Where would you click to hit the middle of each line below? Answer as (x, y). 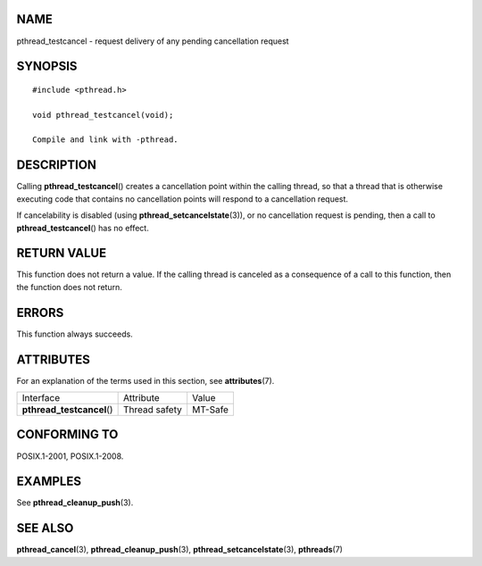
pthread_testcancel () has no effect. (83, 228)
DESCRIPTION (57, 165)
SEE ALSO (45, 528)
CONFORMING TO (67, 434)
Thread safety (152, 410)
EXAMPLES (49, 482)
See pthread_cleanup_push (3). (75, 503)
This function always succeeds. (75, 334)
